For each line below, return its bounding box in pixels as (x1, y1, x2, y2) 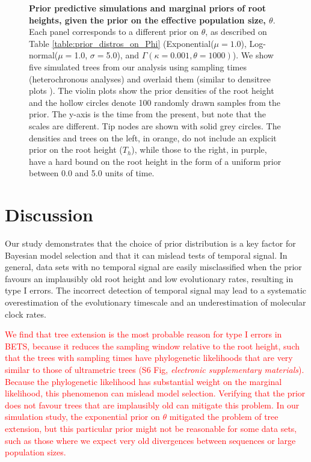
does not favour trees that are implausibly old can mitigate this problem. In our (5, 398, 300, 411)
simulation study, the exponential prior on (5, 410, 160, 423)
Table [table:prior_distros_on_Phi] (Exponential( (29, 37, 214, 49)
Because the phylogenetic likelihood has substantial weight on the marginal (5, 375, 282, 387)
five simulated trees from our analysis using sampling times (29, 60, 247, 73)
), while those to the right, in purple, (131, 143, 267, 156)
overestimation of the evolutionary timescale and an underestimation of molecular (5, 296, 306, 308)
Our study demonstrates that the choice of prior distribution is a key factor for (5, 237, 296, 250)
